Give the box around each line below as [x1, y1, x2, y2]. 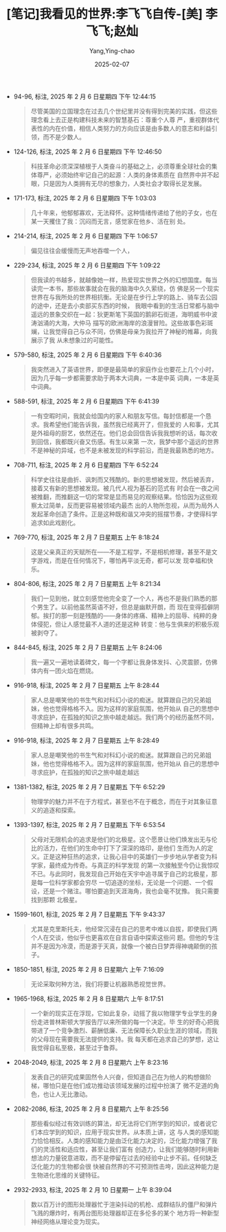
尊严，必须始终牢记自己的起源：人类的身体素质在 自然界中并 [36, 170, 207, 179]
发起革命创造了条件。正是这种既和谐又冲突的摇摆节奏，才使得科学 [30, 510, 218, 518]
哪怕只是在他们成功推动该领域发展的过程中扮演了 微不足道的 [43, 1081, 214, 1089]
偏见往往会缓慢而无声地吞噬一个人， [30, 246, 134, 255]
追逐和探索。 [43, 806, 80, 814]
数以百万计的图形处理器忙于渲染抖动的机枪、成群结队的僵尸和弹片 [30, 1200, 218, 1209]
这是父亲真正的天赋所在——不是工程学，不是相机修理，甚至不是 [30, 547, 212, 556]
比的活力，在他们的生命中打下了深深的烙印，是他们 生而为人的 [30, 844, 207, 852]
